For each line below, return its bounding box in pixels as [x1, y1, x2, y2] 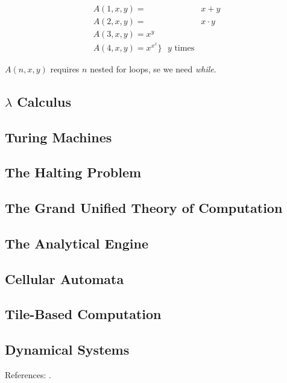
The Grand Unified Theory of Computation [5, 198, 283, 217]
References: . [5, 369, 51, 381]
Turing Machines [5, 127, 112, 146]
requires [50, 62, 80, 75]
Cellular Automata [5, 269, 124, 288]
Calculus [17, 92, 71, 110]
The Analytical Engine [5, 233, 149, 252]
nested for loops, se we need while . [90, 62, 216, 75]
